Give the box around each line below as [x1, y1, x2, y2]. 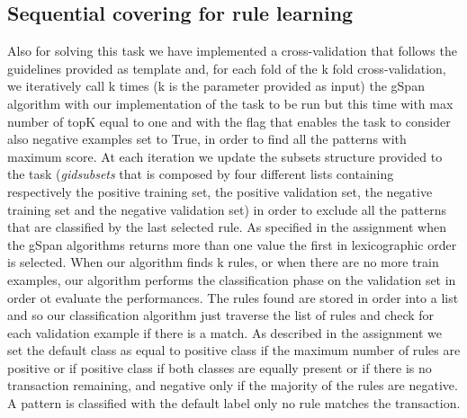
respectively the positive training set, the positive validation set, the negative [7, 182, 433, 200]
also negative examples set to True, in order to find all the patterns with [7, 129, 407, 148]
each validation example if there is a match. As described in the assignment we [7, 323, 443, 342]
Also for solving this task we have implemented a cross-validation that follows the [7, 41, 457, 60]
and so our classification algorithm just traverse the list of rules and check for [7, 306, 435, 325]
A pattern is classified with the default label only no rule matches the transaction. [7, 394, 461, 413]
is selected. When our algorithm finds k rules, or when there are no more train [7, 253, 439, 271]
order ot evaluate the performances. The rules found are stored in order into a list [7, 288, 459, 307]
